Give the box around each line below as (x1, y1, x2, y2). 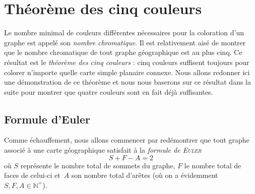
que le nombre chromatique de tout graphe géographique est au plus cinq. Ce (4, 47, 242, 57)
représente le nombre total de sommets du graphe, (20, 160, 175, 170)
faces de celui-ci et (4, 170, 60, 180)
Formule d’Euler (4, 111, 91, 126)
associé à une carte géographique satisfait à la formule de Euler (4, 145, 202, 155)
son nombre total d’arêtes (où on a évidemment (71, 170, 218, 180)
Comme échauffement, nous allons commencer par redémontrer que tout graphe (4, 135, 249, 145)
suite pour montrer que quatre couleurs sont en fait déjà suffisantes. (4, 86, 213, 97)
